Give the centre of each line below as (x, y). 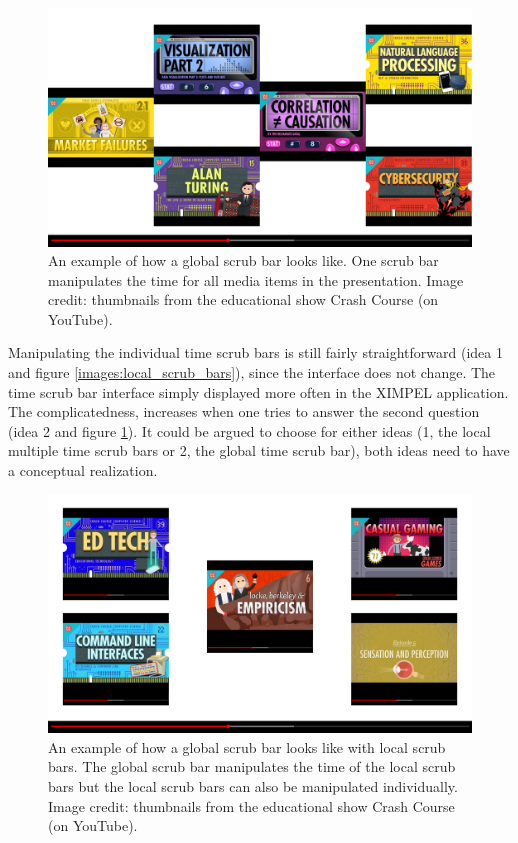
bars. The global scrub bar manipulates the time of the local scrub (252, 766)
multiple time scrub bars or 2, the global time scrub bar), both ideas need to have (259, 450)
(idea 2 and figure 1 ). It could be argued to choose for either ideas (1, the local (249, 430)
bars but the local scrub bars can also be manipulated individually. (253, 785)
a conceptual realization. (83, 470)
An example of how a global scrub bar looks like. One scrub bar (243, 260)
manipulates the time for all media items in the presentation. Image (256, 279)
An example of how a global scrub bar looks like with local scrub (247, 746)
